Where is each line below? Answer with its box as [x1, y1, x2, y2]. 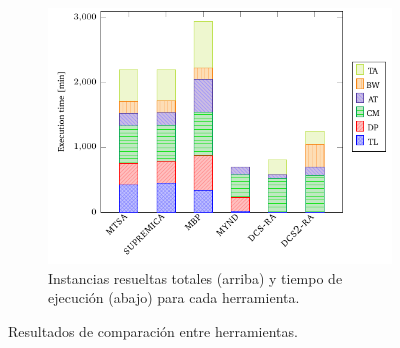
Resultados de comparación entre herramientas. [8, 320, 298, 341]
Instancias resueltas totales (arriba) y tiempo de [48, 267, 343, 288]
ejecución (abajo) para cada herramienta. [48, 287, 300, 308]
